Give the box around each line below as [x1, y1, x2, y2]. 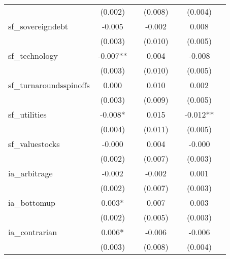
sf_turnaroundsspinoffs [8, 79, 90, 91]
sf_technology [8, 50, 58, 61]
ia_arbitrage [8, 167, 53, 179]
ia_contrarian [8, 226, 57, 238]
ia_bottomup [8, 197, 55, 208]
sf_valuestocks [8, 138, 60, 150]
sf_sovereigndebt [8, 20, 69, 32]
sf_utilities [8, 108, 47, 120]
